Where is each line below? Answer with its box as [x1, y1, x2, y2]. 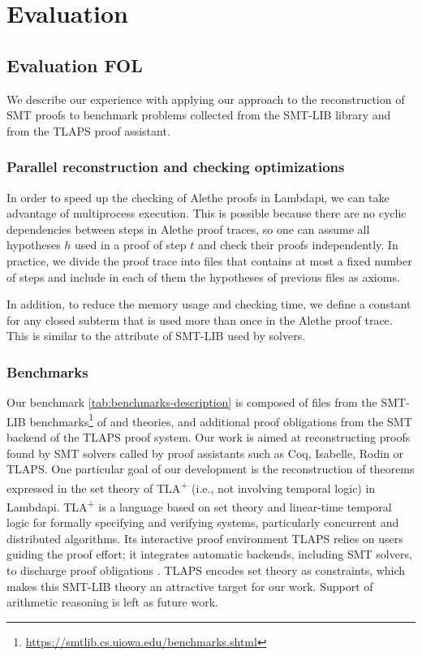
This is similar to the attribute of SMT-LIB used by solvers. [6, 327, 306, 344]
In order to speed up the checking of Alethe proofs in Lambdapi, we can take [6, 188, 390, 205]
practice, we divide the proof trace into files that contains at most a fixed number [6, 252, 412, 269]
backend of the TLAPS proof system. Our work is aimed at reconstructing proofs [6, 428, 411, 445]
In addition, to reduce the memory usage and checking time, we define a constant [6, 296, 411, 313]
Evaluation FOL [6, 52, 143, 77]
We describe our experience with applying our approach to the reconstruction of [6, 90, 405, 107]
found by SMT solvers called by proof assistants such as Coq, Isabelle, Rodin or [6, 444, 404, 461]
